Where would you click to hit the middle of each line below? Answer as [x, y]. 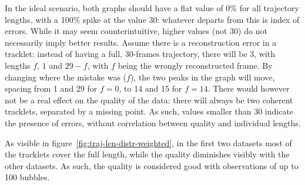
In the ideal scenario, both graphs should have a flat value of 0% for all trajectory [152, 8]
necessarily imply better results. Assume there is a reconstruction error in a [141, 42]
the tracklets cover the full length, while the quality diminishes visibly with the [147, 154]
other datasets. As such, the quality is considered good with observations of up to [152, 165]
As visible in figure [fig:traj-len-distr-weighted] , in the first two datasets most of [148, 142]
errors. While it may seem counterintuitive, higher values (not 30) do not [136, 31]
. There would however [249, 88]
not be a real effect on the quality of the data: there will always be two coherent [149, 100]
